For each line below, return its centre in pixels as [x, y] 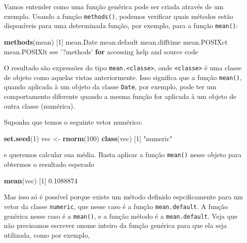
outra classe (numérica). [39, 105]
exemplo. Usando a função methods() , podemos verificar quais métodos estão [119, 16]
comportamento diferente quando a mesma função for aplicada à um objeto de [120, 96]
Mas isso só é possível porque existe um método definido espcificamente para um [123, 197]
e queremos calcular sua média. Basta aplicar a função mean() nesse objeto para [123, 154]
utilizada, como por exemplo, [47, 235]
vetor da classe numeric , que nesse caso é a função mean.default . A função [116, 206]
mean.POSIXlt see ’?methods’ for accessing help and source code [101, 51]
